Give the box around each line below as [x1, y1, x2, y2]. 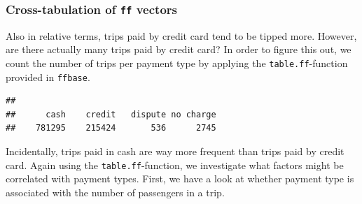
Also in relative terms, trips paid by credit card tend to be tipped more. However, [6, 28, 357, 43]
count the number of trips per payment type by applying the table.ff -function [6, 55, 348, 70]
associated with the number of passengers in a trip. [6, 184, 225, 199]
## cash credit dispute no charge [6, 109, 216, 119]
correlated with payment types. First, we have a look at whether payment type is [6, 171, 354, 186]
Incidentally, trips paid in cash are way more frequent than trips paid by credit [6, 144, 344, 159]
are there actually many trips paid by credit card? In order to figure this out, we [6, 42, 351, 57]
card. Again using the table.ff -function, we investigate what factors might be [6, 157, 344, 172]
